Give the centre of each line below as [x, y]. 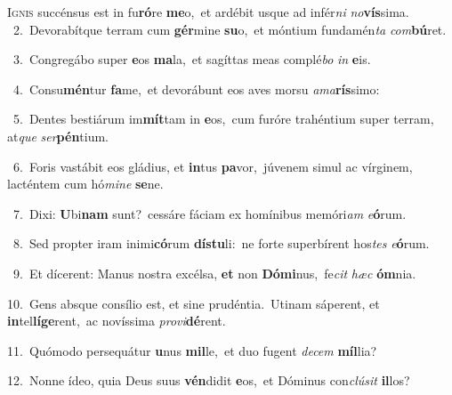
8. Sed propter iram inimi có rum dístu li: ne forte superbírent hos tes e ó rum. [221, 243]
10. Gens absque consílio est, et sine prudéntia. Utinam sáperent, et [194, 303]
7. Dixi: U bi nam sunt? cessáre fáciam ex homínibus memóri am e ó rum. [210, 213]
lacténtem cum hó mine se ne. [85, 184]
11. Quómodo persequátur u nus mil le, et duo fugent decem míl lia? [192, 350]
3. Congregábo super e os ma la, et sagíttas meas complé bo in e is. [192, 59]
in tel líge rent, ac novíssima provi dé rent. [117, 321]
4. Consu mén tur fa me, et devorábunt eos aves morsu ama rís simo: [196, 89]
